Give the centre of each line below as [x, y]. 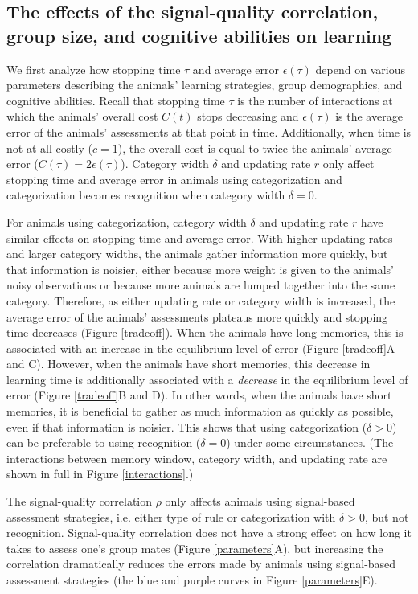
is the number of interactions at [315, 100]
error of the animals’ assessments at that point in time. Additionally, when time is [209, 131]
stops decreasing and [248, 116]
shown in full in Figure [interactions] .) [100, 474]
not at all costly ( [50, 147]
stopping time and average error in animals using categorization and [174, 179]
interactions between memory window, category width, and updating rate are [197, 458]
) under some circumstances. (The [310, 442]
